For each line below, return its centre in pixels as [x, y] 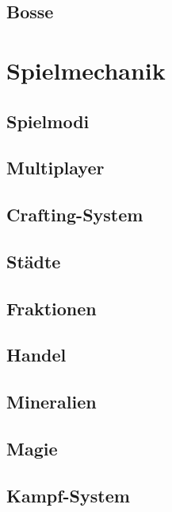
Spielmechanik [86, 70]
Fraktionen [52, 308]
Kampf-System [68, 495]
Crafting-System [75, 215]
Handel [36, 355]
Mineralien [52, 402]
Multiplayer [55, 168]
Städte [34, 261]
